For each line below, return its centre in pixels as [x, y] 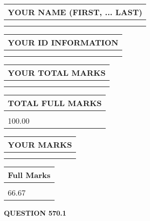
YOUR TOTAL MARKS [57, 73]
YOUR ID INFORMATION [63, 42]
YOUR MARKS [40, 144]
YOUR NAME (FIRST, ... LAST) [75, 12]
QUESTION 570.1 [35, 213]
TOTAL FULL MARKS [55, 103]
